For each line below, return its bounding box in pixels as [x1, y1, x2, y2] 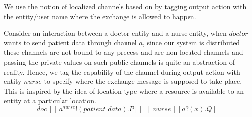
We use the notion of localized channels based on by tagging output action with [4, 1, 247, 11]
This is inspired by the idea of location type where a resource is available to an [4, 85, 244, 96]
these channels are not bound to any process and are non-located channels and [4, 47, 243, 57]
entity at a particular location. [4, 95, 96, 106]
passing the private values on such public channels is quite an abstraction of [4, 56, 235, 67]
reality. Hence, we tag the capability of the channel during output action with [4, 66, 240, 77]
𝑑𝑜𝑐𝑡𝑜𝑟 [229, 30, 248, 38]
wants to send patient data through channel [4, 37, 137, 47]
